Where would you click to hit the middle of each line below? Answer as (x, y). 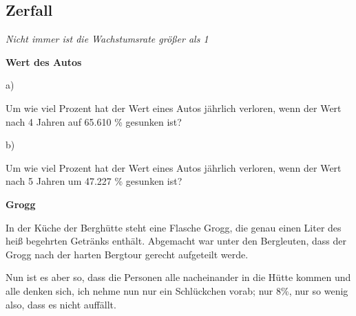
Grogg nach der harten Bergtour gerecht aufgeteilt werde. (127, 254)
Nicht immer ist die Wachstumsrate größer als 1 (107, 39)
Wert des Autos (44, 61)
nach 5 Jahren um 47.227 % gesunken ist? (94, 181)
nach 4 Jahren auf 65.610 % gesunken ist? (94, 121)
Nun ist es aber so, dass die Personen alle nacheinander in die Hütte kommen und (178, 277)
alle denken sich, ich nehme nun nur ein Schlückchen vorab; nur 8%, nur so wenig (177, 290)
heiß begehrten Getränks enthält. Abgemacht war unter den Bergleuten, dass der (176, 241)
